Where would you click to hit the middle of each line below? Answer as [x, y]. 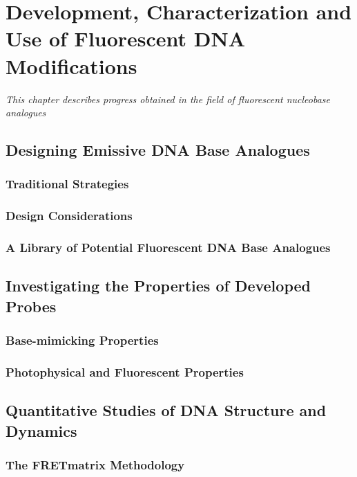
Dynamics [41, 430]
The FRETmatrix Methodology [95, 464]
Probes [31, 306]
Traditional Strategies [67, 184]
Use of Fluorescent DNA [126, 38]
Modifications [71, 65]
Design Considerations [69, 216]
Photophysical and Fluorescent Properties [125, 371]
